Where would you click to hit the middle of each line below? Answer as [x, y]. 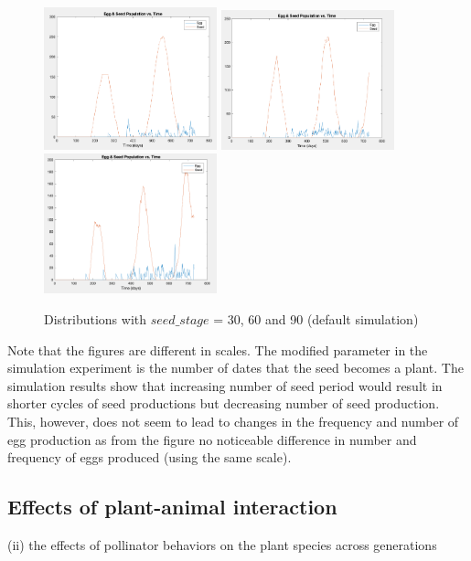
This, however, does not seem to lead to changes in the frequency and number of [233, 421]
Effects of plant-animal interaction [172, 507]
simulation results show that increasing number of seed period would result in [225, 385]
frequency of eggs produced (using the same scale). [150, 457]
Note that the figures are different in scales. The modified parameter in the [218, 349]
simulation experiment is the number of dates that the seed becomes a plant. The [235, 368]
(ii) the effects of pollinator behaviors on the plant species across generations [222, 544]
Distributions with [96, 319]
